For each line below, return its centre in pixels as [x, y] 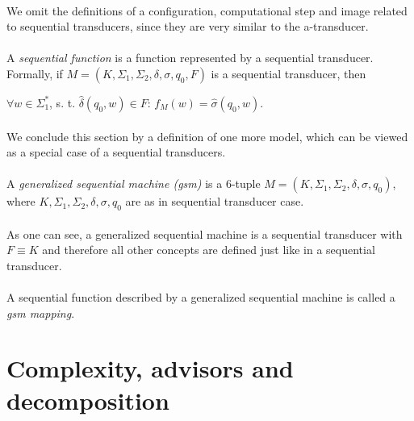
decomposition [88, 400]
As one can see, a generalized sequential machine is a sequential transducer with [205, 233]
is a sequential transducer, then [289, 73]
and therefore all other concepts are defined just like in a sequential [209, 250]
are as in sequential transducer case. [215, 201]
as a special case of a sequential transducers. [116, 152]
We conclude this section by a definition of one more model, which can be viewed [207, 136]
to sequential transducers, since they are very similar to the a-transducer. [188, 26]
